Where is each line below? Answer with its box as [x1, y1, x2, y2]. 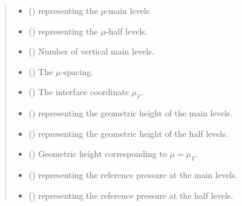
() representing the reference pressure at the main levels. [28, 168, 238, 181]
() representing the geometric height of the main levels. [28, 107, 233, 119]
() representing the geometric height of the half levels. [28, 127, 228, 139]
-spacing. [60, 65, 94, 78]
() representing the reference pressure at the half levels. [28, 188, 234, 201]
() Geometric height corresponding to [28, 147, 167, 160]
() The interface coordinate [28, 85, 129, 98]
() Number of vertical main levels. [28, 45, 154, 58]
